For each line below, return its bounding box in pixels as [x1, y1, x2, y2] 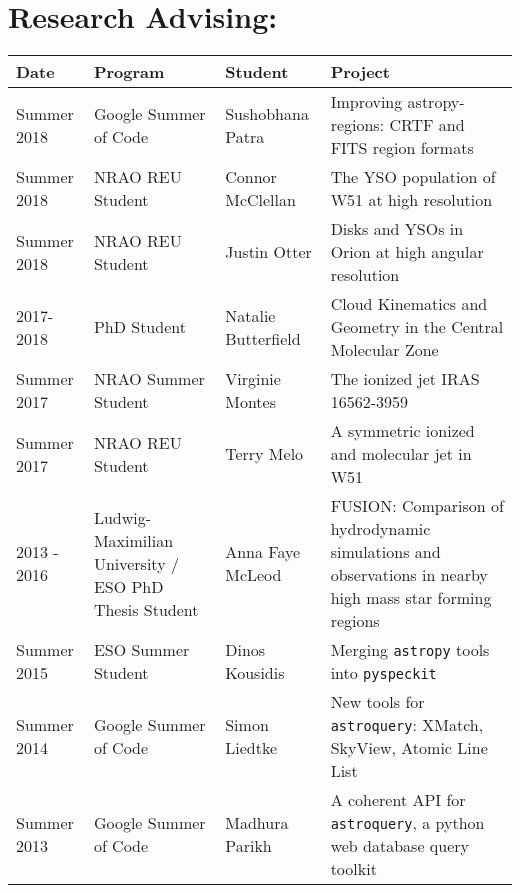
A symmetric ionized [330, 419, 475, 443]
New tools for [330, 690, 425, 714]
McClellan [225, 188, 296, 212]
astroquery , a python [330, 811, 485, 835]
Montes [225, 390, 276, 414]
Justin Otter [225, 240, 312, 264]
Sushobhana [225, 101, 309, 125]
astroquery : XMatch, [330, 713, 484, 737]
